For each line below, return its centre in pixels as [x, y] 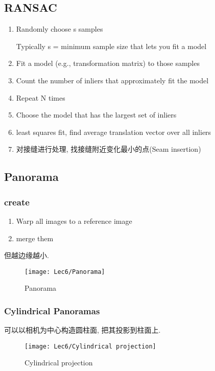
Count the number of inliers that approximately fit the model [112, 80]
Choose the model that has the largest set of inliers [96, 115]
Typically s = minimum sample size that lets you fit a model [111, 46]
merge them [35, 238]
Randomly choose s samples [59, 29]
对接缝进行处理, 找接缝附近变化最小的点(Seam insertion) [109, 149]
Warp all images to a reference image [74, 221]
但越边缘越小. [27, 255]
